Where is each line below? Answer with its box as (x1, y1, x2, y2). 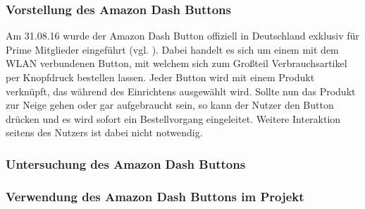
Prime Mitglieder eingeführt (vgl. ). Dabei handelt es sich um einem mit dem (6, 42, 339, 56)
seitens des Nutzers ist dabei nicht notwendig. (6, 125, 203, 140)
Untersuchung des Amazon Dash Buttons (6, 155, 246, 172)
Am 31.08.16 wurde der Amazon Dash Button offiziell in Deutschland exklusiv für (6, 28, 359, 43)
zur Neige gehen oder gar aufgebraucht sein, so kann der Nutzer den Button (6, 97, 334, 112)
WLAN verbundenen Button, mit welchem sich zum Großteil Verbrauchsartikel (6, 56, 347, 71)
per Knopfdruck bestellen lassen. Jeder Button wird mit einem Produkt (6, 70, 315, 84)
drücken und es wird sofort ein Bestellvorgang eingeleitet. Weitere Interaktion (6, 111, 341, 126)
